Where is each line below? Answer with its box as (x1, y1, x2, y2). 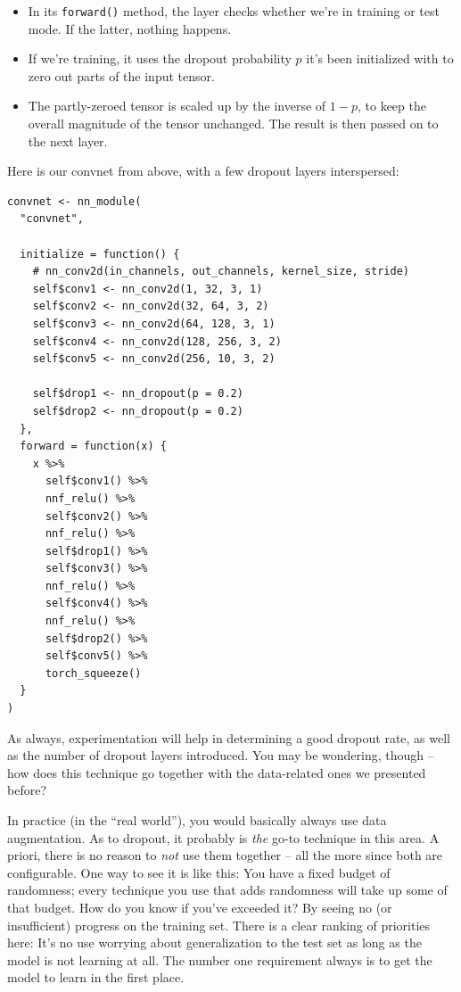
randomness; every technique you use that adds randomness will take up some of (7, 880, 448, 899)
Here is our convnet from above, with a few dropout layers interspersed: (7, 161, 399, 180)
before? (7, 781, 46, 799)
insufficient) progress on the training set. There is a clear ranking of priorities (7, 915, 431, 934)
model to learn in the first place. (7, 968, 185, 987)
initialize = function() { (20, 247, 180, 260)
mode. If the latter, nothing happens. (28, 19, 232, 37)
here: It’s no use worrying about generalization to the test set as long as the (7, 933, 422, 952)
